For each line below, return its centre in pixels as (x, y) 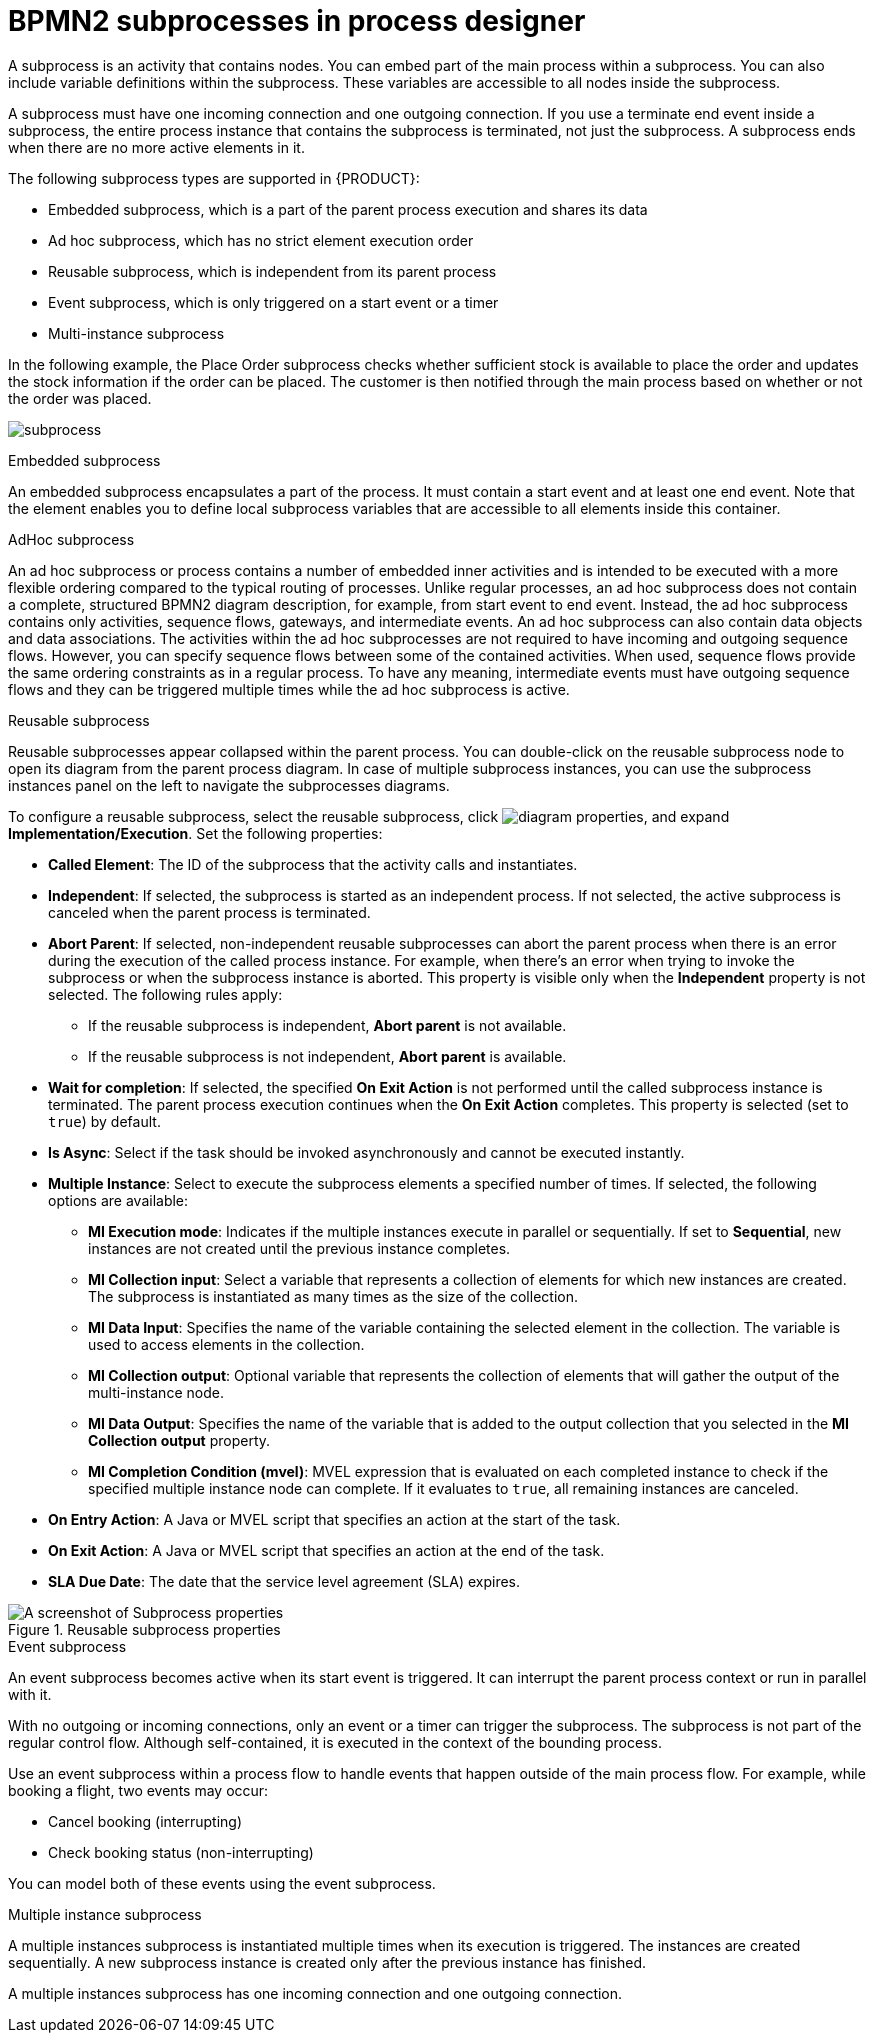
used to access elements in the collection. (226, 1344)
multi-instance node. (156, 1392)
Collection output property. (179, 1440)
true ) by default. (104, 1121)
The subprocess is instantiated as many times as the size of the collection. (333, 1296)
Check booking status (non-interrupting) (181, 1852)
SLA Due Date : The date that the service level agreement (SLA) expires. (284, 1581)
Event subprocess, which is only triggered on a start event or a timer (273, 302)
